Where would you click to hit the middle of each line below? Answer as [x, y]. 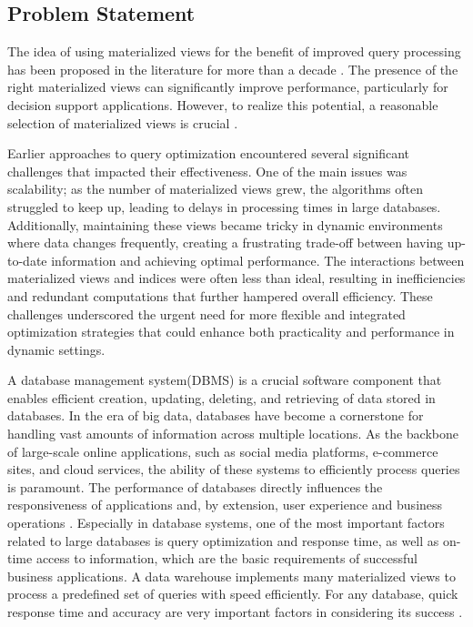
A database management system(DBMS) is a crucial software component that [225, 380]
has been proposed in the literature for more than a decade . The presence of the [233, 69]
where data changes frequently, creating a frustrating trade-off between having [226, 243]
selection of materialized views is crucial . [123, 122]
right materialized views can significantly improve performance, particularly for [228, 87]
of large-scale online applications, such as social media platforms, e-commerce [223, 451]
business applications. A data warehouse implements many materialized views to [231, 576]
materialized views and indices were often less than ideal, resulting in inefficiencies [236, 278]
